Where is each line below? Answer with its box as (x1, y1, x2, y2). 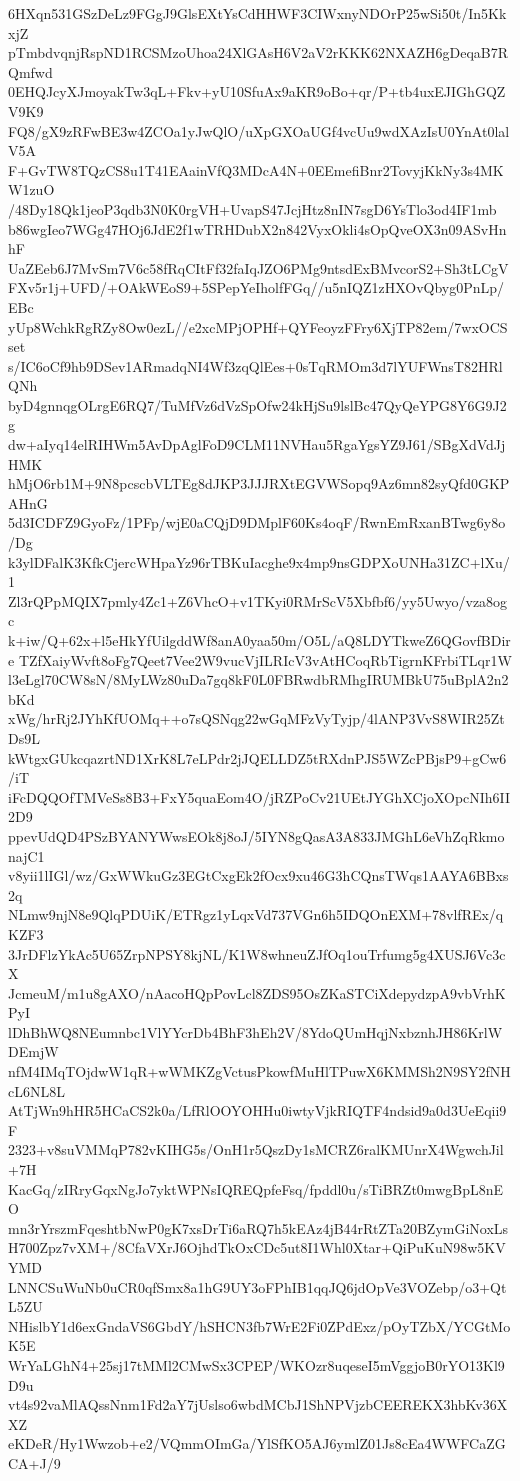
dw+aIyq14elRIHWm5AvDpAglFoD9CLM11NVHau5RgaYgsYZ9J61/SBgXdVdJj (8, 434, 506, 455)
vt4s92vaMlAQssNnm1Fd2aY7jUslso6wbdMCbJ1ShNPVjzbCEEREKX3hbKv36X (8, 1394, 508, 1415)
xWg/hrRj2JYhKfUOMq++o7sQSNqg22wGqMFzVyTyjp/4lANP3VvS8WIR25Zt (8, 708, 505, 729)
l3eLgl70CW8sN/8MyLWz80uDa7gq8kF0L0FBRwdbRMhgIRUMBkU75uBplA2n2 (8, 669, 509, 690)
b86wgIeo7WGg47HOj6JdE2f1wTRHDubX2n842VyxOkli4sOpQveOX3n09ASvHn (8, 218, 507, 239)
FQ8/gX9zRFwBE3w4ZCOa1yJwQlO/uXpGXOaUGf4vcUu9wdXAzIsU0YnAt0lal (8, 120, 510, 141)
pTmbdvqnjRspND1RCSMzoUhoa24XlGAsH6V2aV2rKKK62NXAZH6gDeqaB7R (8, 42, 509, 63)
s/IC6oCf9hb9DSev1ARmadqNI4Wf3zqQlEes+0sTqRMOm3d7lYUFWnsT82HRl (8, 355, 503, 376)
